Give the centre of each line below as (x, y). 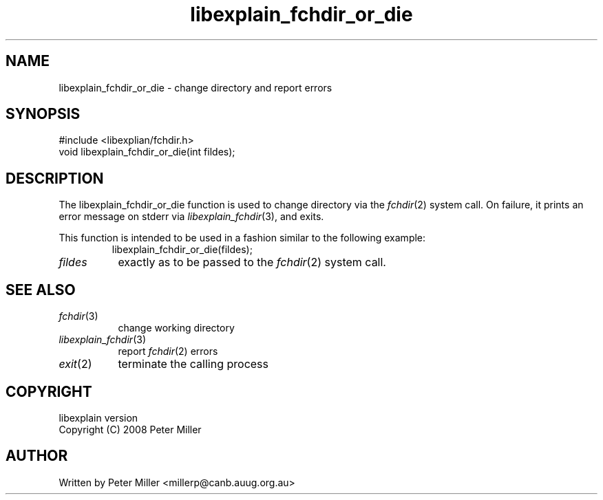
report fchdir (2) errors (168, 351)
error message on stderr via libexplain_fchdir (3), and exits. (191, 217)
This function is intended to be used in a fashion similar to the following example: (242, 238)
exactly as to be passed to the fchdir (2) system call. (252, 262)
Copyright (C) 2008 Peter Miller (130, 429)
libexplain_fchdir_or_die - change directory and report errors (195, 87)
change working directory (176, 328)
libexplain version (98, 417)
